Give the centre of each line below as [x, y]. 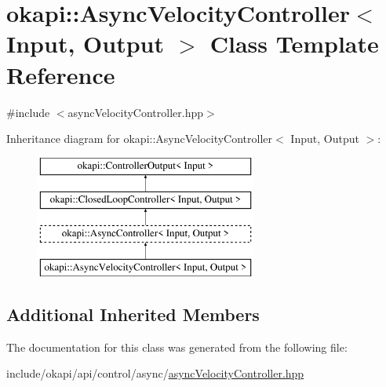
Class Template [294, 44]
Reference [61, 74]
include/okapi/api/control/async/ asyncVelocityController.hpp [155, 373]
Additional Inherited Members [133, 314]
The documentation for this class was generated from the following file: [177, 347]
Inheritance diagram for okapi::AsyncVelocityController [140, 139]
